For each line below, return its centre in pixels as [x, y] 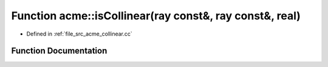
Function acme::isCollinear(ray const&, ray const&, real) [156, 16]
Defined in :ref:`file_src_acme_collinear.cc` [80, 34]
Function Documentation [59, 51]
